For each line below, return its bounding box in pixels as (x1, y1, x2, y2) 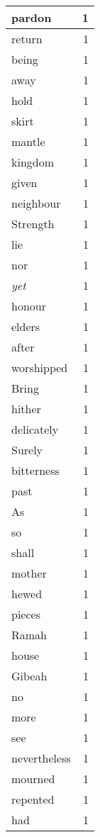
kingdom (11, 154, 55, 170)
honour (11, 298, 46, 314)
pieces (11, 606, 40, 622)
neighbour (11, 195, 61, 211)
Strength (11, 215, 55, 232)
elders (11, 318, 40, 335)
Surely (11, 442, 43, 458)
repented (11, 791, 55, 807)
